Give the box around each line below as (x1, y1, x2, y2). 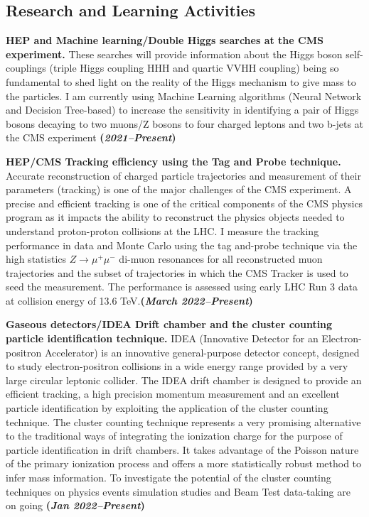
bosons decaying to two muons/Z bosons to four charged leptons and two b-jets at (6, 116, 364, 131)
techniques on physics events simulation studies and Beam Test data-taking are (6, 484, 351, 499)
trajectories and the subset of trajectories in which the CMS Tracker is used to (6, 265, 348, 280)
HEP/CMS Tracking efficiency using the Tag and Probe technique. (6, 153, 341, 168)
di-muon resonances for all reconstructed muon (119, 251, 323, 266)
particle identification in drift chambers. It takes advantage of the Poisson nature (6, 442, 359, 457)
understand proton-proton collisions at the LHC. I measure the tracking (6, 223, 319, 238)
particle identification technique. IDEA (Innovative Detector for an (6, 331, 319, 346)
